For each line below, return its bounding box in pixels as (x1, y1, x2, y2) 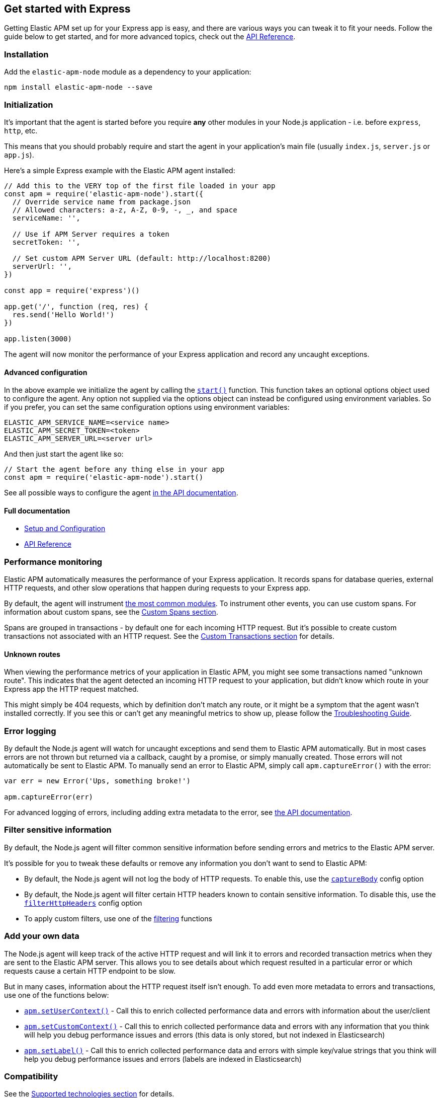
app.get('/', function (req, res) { (4, 302, 148, 311)
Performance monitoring (4, 556, 103, 567)
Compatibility (4, 1071, 58, 1081)
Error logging (4, 725, 56, 736)
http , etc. (4, 126, 38, 135)
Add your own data (4, 931, 79, 941)
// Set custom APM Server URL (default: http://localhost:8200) (12, 254, 272, 262)
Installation (4, 49, 49, 59)
